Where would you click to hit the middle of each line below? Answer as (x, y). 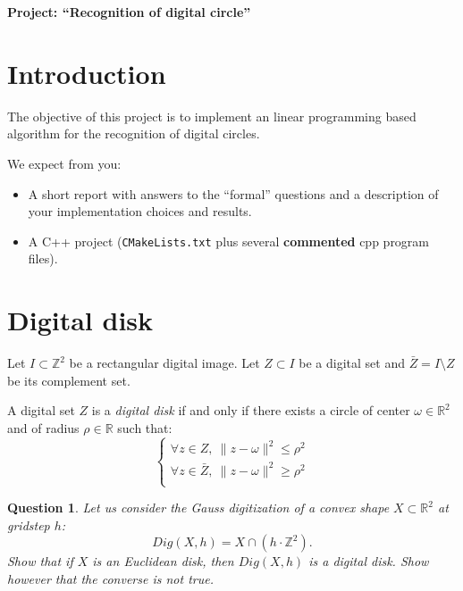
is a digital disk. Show (369, 561)
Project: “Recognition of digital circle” (129, 12)
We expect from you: (64, 163)
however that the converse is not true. (110, 578)
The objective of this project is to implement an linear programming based (212, 116)
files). (43, 258)
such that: (145, 427)
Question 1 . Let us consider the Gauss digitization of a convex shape (198, 508)
